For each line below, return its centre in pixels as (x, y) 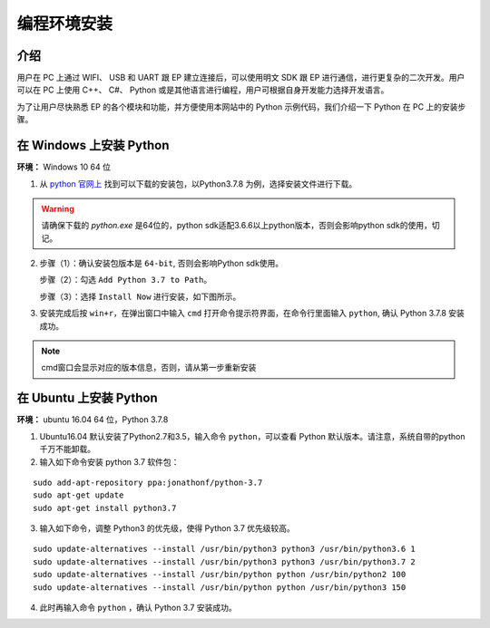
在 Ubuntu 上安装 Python (87, 398)
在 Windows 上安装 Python (93, 145)
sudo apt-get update (78, 495)
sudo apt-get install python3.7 (105, 508)
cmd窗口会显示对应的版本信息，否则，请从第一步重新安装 (149, 368)
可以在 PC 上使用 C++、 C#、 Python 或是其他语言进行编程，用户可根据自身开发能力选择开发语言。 (203, 90)
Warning (58, 208)
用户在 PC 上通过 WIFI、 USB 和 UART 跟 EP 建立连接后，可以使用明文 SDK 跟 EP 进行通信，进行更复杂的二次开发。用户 (241, 78)
